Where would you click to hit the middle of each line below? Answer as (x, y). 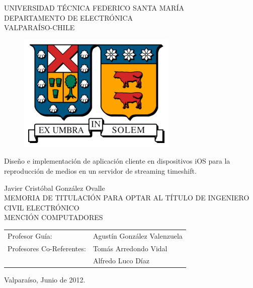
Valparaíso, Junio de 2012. (45, 280)
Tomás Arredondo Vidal (130, 248)
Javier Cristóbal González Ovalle (55, 188)
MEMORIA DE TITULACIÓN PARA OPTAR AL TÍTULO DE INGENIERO (127, 198)
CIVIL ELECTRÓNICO (42, 207)
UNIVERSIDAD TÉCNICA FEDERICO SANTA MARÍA (94, 8)
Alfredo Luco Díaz (121, 261)
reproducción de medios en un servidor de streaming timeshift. (100, 170)
